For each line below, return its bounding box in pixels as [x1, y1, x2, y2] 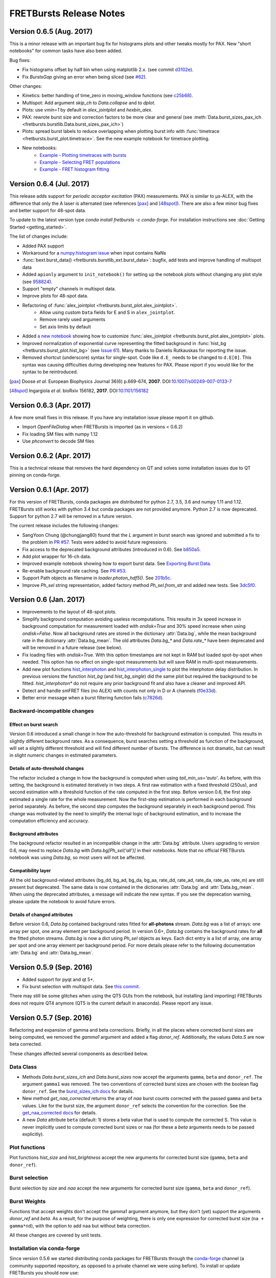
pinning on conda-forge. [9, 472, 61, 478]
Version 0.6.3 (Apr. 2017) [9, 401, 91, 409]
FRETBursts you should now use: [9, 1270, 79, 1276]
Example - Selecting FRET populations [39, 159, 120, 165]
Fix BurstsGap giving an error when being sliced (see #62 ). [22, 74, 147, 80]
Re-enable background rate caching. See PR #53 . [22, 567, 127, 574]
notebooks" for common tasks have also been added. [9, 48, 123, 54]
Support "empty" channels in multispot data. [22, 285, 116, 291]
